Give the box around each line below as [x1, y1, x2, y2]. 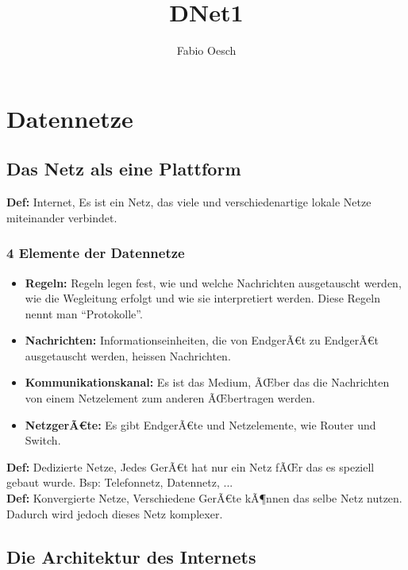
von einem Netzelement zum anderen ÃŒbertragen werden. [25, 390, 315, 406]
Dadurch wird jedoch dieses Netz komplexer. [6, 505, 223, 522]
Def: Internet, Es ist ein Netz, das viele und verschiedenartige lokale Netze [6, 194, 371, 210]
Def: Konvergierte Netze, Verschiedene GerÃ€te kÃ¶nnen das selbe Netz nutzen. [6, 490, 402, 506]
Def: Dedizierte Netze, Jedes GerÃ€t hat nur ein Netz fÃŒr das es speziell [6, 458, 375, 475]
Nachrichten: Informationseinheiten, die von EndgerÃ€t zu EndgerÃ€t [25, 332, 379, 349]
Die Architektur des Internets [6, 544, 256, 568]
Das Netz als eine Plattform [6, 156, 241, 181]
